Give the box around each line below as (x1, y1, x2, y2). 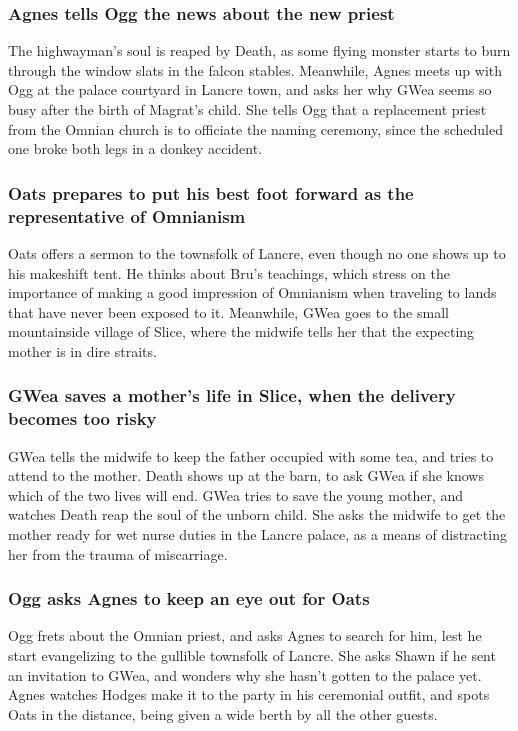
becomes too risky (8, 406, 157, 431)
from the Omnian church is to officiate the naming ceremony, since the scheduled (8, 118, 503, 139)
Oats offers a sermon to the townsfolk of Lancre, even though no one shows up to (8, 242, 506, 263)
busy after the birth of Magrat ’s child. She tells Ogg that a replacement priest (8, 99, 487, 119)
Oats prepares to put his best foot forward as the (8, 180, 414, 205)
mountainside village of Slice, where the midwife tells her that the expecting (8, 321, 475, 342)
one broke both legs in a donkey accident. (8, 138, 263, 159)
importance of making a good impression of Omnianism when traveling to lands (8, 282, 497, 303)
